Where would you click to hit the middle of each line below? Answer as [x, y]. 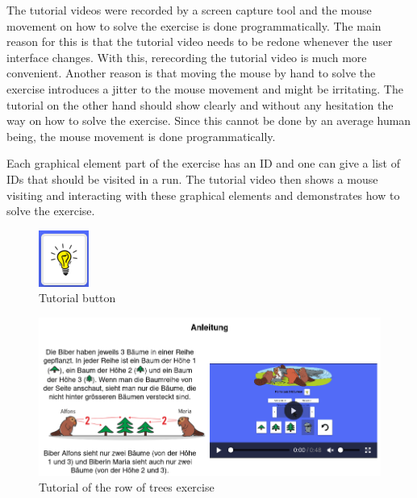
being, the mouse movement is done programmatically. [141, 136]
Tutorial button [77, 298]
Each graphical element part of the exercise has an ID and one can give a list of [203, 163]
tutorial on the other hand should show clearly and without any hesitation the [200, 104]
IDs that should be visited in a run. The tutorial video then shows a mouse [192, 178]
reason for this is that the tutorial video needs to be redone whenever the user [200, 41]
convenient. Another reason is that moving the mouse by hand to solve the [191, 73]
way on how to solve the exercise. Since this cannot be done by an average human [209, 120]
